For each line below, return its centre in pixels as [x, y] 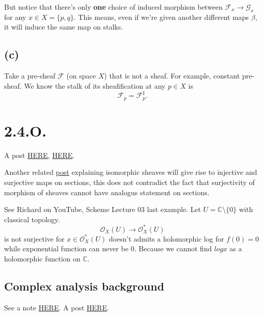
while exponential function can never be [66, 248]
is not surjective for [34, 238]
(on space [81, 76]
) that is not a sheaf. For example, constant [172, 76]
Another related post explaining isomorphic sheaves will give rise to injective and [131, 172]
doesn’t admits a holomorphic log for [166, 238]
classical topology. [32, 219]
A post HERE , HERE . [40, 155]
